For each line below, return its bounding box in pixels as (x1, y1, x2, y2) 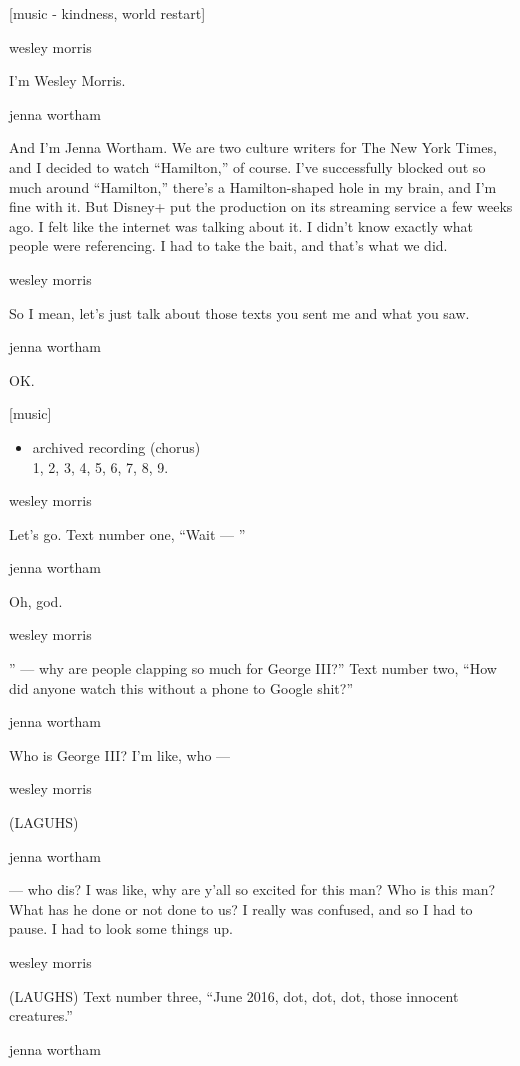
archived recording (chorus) (32, 436, 201, 457)
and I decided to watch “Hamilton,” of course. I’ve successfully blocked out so (9, 156, 486, 177)
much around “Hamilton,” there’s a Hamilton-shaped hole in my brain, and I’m (9, 176, 497, 197)
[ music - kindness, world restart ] (9, 3, 206, 23)
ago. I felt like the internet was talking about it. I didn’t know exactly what (9, 215, 474, 236)
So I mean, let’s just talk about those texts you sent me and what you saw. (9, 302, 470, 323)
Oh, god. (9, 590, 63, 611)
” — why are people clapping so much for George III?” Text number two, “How (9, 658, 497, 679)
